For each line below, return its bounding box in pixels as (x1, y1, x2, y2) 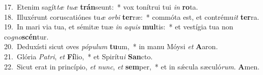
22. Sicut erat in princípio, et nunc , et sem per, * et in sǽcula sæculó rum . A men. (4, 61, 260, 71)
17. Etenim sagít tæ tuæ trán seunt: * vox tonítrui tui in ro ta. (4, 2, 198, 12)
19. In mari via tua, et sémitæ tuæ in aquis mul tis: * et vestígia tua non (4, 21, 233, 32)
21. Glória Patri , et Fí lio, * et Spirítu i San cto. (4, 51, 153, 61)
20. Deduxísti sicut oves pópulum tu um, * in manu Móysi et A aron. (4, 41, 218, 52)
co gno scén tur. (4, 31, 49, 42)
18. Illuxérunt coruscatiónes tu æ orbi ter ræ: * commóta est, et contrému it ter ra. (4, 11, 259, 22)
